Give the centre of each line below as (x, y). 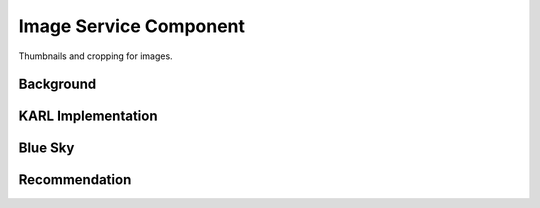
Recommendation (75, 180)
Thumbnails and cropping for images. (96, 56)
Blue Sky (46, 148)
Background (57, 84)
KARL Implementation (88, 116)
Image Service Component (131, 26)
